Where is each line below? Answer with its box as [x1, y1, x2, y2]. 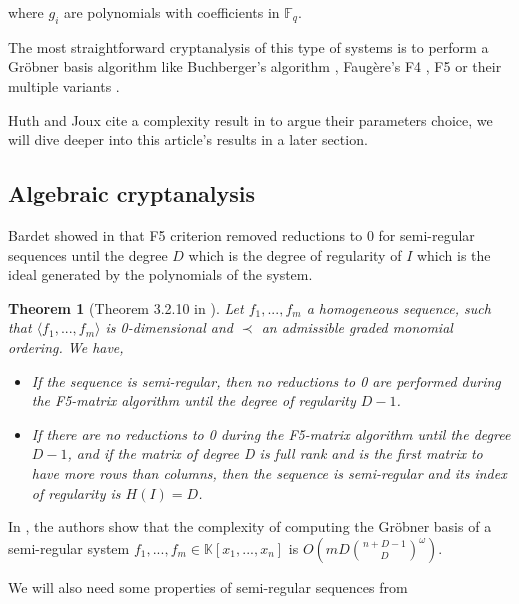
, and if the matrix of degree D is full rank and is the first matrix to [67, 443, 483, 464]
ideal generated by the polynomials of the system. [8, 264, 313, 285]
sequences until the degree [8, 244, 168, 265]
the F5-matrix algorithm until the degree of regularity [31, 390, 356, 411]
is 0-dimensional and [105, 317, 233, 338]
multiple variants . [8, 75, 120, 96]
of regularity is [31, 482, 121, 503]
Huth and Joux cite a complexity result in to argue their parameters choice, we [8, 109, 493, 130]
